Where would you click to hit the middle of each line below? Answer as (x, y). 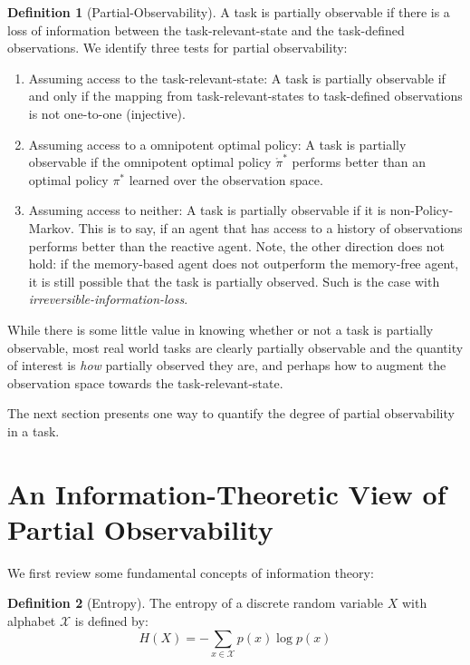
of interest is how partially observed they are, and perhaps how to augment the (227, 365)
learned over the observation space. (226, 179)
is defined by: (111, 620)
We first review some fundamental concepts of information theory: (191, 572)
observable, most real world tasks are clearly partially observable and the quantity (235, 347)
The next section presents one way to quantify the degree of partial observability (231, 413)
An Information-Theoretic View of (227, 493)
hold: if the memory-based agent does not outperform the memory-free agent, (244, 264)
